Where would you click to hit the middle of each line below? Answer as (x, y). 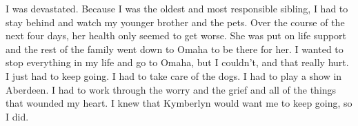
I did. (17, 116)
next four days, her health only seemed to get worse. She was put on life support (176, 35)
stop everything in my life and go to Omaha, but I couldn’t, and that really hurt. (177, 62)
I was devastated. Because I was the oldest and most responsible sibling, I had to (177, 8)
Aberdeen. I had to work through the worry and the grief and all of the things (171, 89)
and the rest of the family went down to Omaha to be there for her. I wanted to (175, 49)
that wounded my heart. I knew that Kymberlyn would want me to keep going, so (179, 103)
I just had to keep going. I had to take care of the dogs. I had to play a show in (174, 75)
